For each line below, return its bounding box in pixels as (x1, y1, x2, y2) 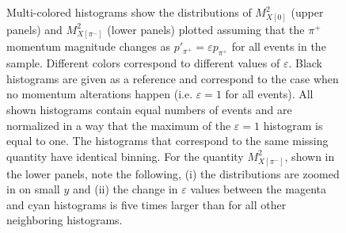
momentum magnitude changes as (6, 38, 171, 55)
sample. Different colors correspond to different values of (6, 55, 280, 71)
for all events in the (231, 38, 326, 55)
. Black (288, 55, 322, 71)
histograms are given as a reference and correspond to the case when (6, 70, 339, 86)
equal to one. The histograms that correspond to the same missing (6, 132, 329, 149)
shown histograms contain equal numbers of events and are (6, 101, 292, 118)
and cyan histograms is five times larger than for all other (6, 196, 287, 212)
